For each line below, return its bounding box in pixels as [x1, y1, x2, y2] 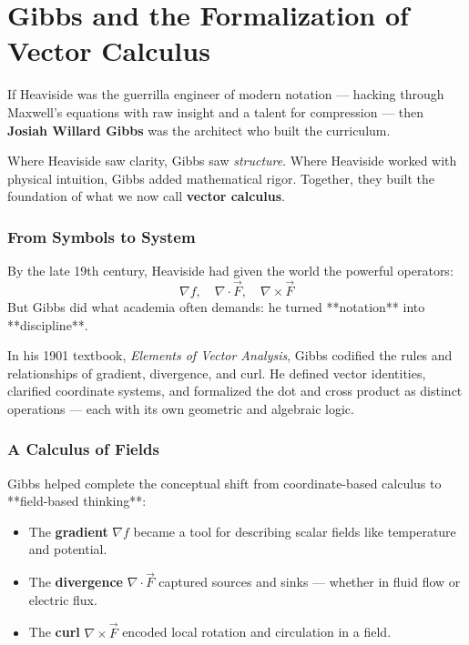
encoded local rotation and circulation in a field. [122, 622, 392, 641]
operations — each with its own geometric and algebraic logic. [7, 398, 354, 418]
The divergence [28, 572, 123, 591]
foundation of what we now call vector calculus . [7, 186, 285, 206]
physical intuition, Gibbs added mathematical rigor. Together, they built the [7, 168, 435, 187]
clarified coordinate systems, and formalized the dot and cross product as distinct [7, 381, 463, 400]
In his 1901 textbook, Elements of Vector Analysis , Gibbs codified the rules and [7, 346, 453, 365]
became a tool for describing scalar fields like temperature [133, 521, 456, 540]
